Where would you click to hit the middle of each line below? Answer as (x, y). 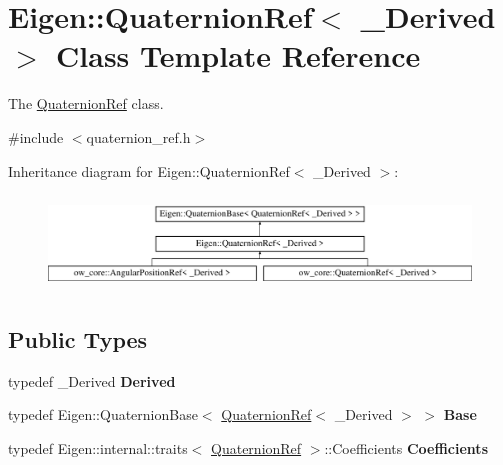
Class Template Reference (238, 55)
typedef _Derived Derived (92, 380)
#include (36, 136)
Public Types (78, 338)
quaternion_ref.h (138, 136)
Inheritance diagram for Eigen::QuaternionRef (149, 170)
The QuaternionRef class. (86, 103)
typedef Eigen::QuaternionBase (103, 414)
